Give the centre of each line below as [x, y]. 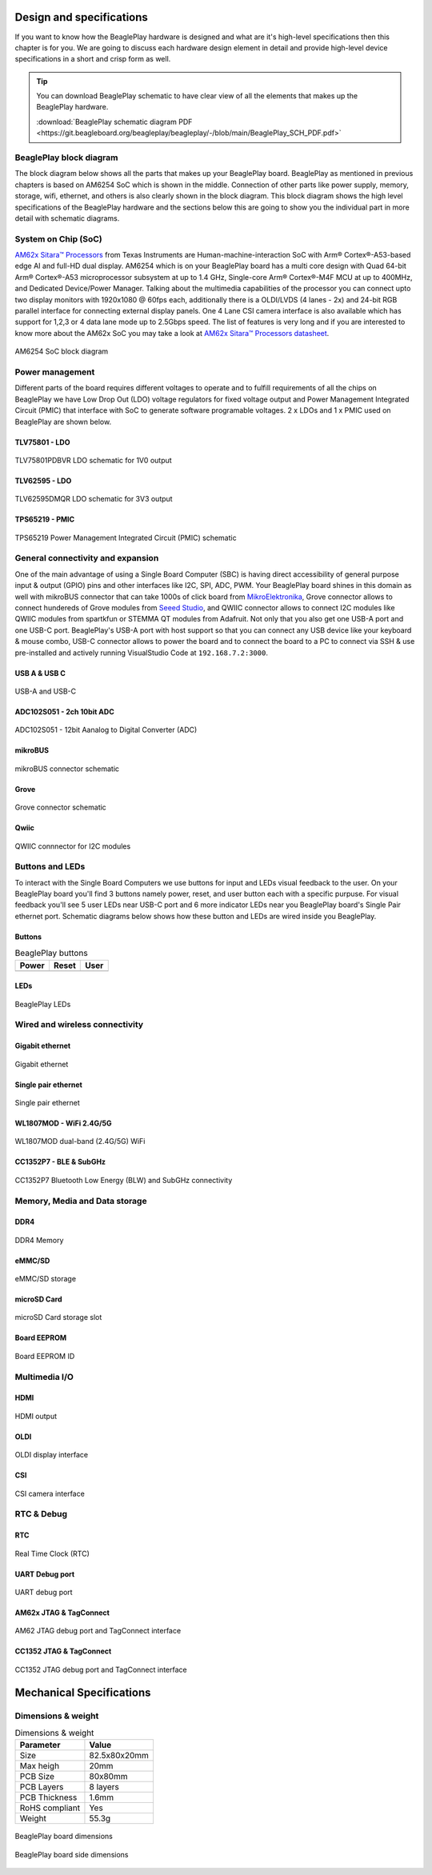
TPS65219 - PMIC [45, 519]
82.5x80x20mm [119, 1756]
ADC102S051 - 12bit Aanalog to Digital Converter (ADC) [106, 730]
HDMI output [36, 1416]
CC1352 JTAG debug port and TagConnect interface [101, 1669]
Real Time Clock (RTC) [52, 1553]
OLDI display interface [51, 1455]
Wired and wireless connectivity [79, 1025]
